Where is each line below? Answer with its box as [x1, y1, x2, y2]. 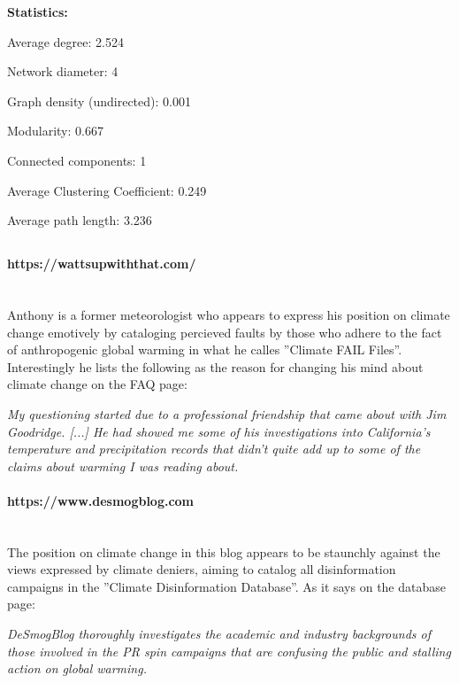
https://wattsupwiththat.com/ [7, 254, 196, 273]
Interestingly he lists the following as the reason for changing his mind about [7, 357, 424, 376]
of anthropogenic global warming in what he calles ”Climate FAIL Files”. [7, 340, 402, 359]
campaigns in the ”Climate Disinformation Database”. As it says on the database [7, 577, 446, 595]
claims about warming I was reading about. [7, 456, 239, 475]
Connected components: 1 [7, 151, 147, 169]
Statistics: [7, 3, 68, 20]
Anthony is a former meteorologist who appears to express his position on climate [7, 305, 450, 323]
